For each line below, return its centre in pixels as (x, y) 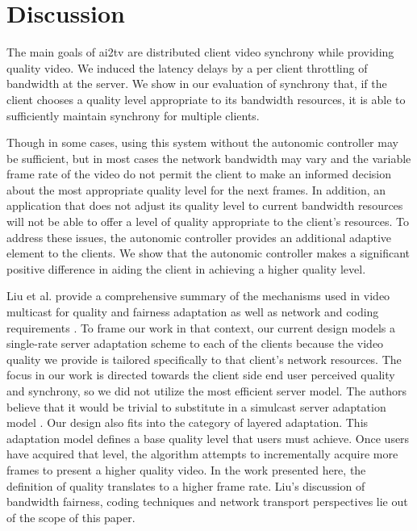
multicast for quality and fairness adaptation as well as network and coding (193, 312)
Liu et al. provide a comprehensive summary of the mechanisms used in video (198, 296)
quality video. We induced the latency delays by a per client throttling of (187, 67)
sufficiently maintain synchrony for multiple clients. (133, 115)
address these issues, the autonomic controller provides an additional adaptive (199, 237)
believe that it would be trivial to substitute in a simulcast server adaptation (196, 406)
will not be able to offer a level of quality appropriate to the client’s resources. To (208, 222)
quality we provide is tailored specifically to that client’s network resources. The (204, 359)
